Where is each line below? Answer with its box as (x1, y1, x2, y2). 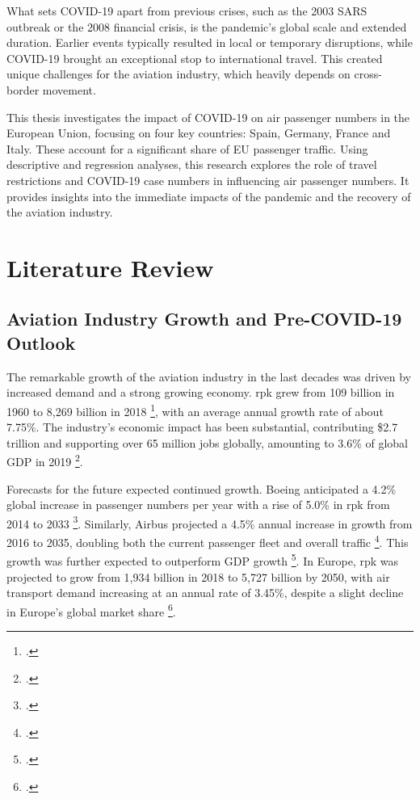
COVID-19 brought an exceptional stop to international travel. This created (6, 49, 383, 66)
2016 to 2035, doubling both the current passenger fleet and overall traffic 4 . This (6, 532, 409, 550)
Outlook (6, 330, 76, 355)
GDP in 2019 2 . (6, 451, 83, 469)
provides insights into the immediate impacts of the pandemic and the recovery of (6, 187, 411, 204)
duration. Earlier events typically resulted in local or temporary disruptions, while (6, 34, 413, 51)
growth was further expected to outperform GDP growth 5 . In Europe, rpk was (6, 550, 398, 569)
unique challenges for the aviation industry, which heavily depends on (6, 65, 351, 82)
